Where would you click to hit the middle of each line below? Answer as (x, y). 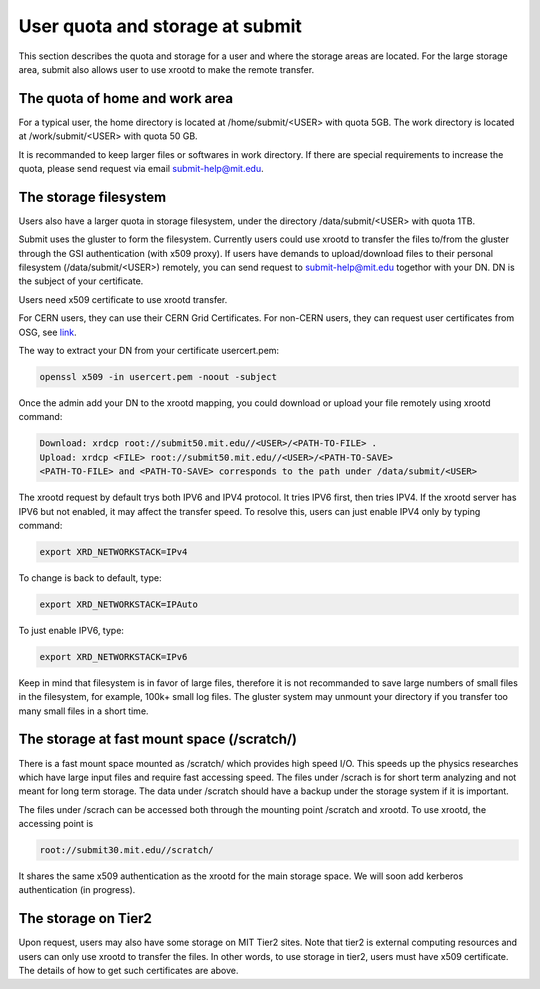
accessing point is (56, 824)
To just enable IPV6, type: (71, 630)
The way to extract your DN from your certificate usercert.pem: (149, 351)
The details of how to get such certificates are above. (128, 971)
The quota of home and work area (126, 98)
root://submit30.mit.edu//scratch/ (126, 850)
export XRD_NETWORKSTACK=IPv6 (113, 656)
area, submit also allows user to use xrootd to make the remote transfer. (166, 69)
